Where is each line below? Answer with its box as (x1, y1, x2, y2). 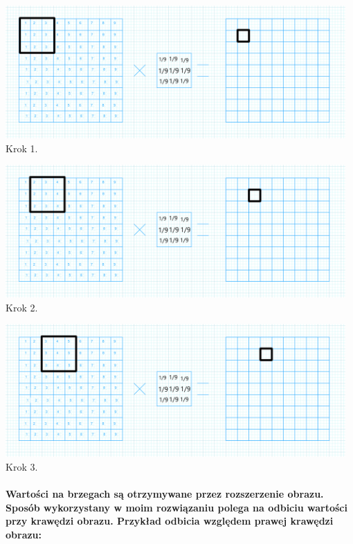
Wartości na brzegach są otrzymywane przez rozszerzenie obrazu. (6, 486, 324, 500)
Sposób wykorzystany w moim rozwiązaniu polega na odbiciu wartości (6, 500, 347, 514)
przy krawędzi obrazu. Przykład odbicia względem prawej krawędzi (6, 514, 334, 528)
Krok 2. (6, 300, 38, 314)
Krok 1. (6, 140, 38, 155)
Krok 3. (6, 459, 38, 473)
